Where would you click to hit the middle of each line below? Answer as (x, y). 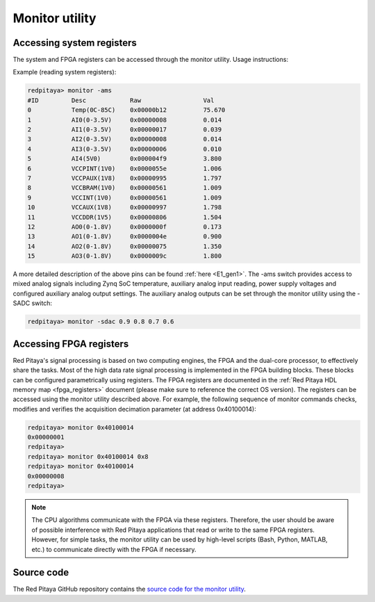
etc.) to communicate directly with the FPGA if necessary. (114, 549)
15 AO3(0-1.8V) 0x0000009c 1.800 (125, 256)
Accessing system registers (75, 43)
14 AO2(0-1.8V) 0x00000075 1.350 (125, 246)
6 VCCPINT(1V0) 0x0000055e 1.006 (125, 168)
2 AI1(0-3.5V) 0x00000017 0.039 (125, 130)
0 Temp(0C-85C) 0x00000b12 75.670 (126, 110)
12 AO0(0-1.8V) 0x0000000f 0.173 (125, 227)
